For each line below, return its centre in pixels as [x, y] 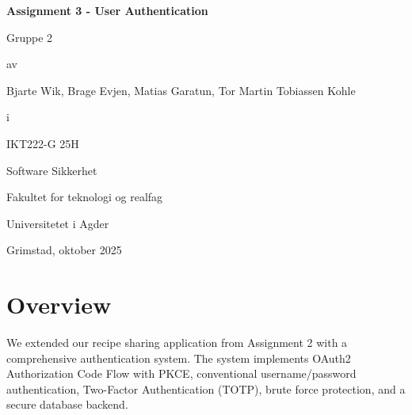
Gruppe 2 [30, 37]
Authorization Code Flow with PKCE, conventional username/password [181, 373]
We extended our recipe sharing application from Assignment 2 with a [177, 343]
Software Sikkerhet [52, 170]
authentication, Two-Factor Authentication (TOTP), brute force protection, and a [206, 388]
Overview [59, 305]
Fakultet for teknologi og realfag [85, 197]
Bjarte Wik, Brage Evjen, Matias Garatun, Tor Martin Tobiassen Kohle [181, 90]
